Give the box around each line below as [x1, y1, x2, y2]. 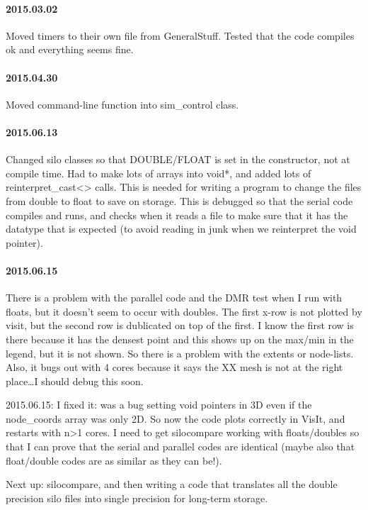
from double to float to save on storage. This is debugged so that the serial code [6, 193, 353, 208]
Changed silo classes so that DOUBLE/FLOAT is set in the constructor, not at [6, 152, 350, 167]
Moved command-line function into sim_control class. [6, 96, 239, 111]
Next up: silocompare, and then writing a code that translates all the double [6, 477, 338, 492]
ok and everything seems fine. [6, 42, 134, 57]
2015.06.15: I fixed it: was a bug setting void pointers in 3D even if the [6, 397, 312, 412]
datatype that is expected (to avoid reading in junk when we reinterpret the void [6, 221, 357, 236]
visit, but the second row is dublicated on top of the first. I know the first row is [6, 318, 354, 333]
